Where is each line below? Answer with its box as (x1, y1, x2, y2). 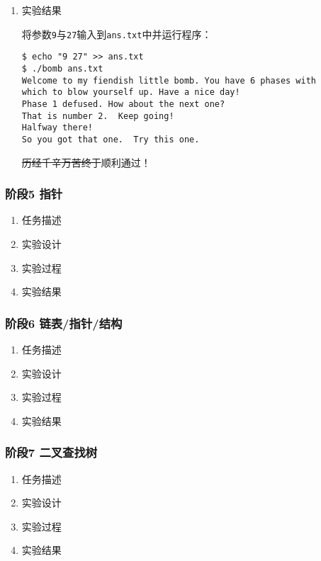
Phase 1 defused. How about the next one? (21, 98, 225, 109)
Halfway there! (21, 123, 94, 133)
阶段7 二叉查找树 (5, 443, 98, 461)
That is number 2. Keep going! (21, 110, 174, 121)
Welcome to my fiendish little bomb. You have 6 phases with (21, 75, 317, 86)
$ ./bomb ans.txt (21, 63, 103, 74)
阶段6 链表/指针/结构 (5, 314, 123, 331)
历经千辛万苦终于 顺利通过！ (21, 154, 151, 169)
